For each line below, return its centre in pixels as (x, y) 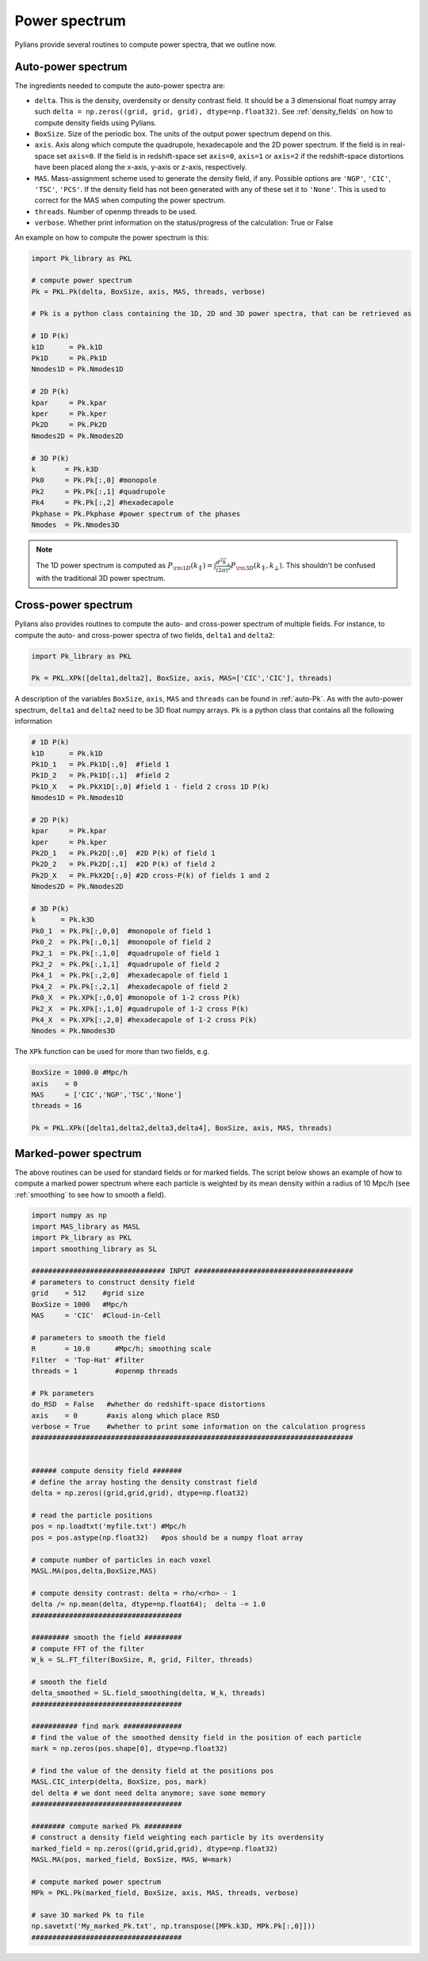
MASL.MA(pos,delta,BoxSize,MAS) (94, 1571)
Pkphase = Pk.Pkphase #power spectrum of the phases (136, 513)
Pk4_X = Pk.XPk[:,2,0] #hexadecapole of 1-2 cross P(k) (144, 1019)
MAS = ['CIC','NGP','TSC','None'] (107, 1095)
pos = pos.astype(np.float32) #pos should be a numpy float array (167, 1537)
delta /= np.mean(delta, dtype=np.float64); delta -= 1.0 (148, 1604)
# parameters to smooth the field (98, 1338)
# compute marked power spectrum (96, 1882)
